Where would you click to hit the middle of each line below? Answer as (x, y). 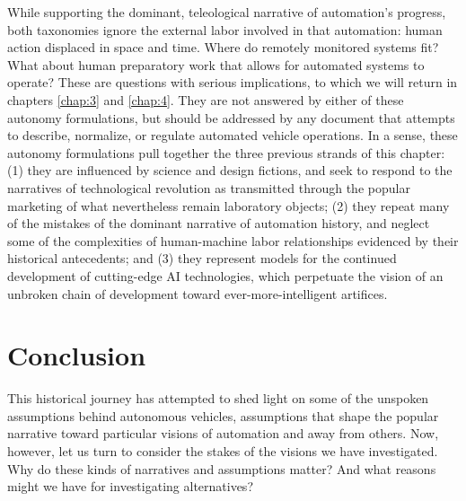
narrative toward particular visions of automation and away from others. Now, (223, 433)
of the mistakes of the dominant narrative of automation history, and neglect (219, 223)
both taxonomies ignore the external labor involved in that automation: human (225, 29)
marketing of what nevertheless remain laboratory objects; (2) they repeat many (229, 205)
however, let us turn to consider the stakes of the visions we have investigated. (223, 451)
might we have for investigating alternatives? (130, 486)
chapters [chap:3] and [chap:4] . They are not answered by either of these (206, 99)
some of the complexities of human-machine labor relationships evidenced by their (233, 240)
